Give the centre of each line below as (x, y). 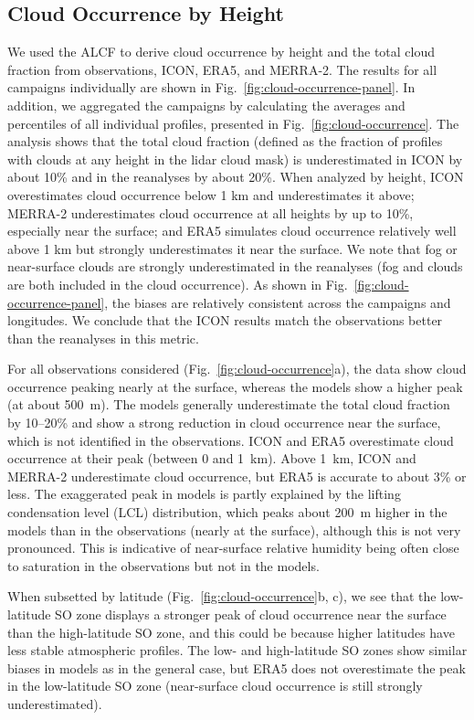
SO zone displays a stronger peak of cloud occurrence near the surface (251, 614)
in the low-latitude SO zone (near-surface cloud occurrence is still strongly (215, 686)
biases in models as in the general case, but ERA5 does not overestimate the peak (237, 667)
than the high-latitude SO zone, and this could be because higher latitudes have (231, 632)
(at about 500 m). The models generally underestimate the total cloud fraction (229, 404)
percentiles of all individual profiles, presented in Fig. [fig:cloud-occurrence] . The (233, 123)
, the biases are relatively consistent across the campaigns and (278, 302)
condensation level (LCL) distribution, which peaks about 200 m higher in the (227, 512)
